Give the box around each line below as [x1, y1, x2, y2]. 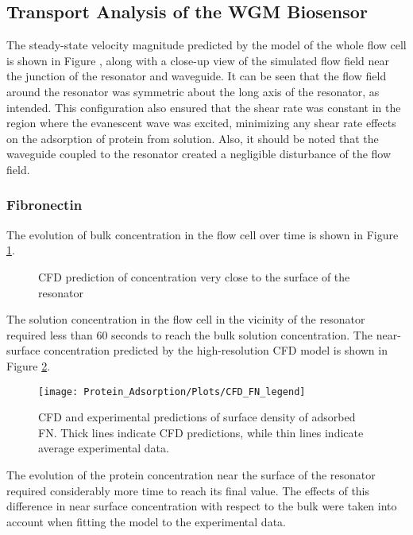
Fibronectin [6, 195, 83, 215]
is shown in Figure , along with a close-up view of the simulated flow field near [6, 52, 390, 68]
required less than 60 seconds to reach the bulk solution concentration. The [6, 326, 372, 343]
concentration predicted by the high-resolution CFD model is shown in [44, 342, 388, 359]
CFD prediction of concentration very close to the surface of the [38, 268, 350, 285]
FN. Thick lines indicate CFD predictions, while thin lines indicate [38, 424, 364, 440]
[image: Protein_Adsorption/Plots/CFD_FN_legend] [38, 386, 306, 397]
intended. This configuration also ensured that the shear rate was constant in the [6, 99, 401, 115]
